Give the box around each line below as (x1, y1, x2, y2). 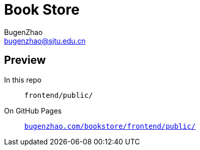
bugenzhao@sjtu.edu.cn (4, 36, 86, 45)
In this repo (4, 75, 42, 84)
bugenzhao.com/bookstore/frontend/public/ (24, 122, 196, 130)
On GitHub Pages (4, 106, 62, 115)
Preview (4, 54, 46, 67)
